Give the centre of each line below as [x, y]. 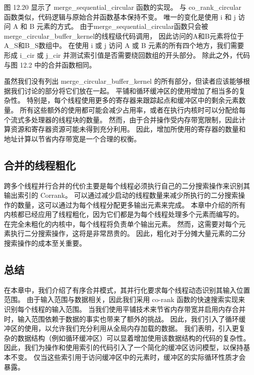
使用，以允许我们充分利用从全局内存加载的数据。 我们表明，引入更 [131, 328]
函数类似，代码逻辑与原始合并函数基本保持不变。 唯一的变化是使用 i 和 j [120, 16]
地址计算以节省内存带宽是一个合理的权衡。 [72, 138]
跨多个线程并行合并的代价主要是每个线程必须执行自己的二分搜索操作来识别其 [127, 185]
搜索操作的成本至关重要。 [45, 243]
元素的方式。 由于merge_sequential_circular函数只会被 [123, 26]
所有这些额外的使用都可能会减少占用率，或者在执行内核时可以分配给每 [133, 109]
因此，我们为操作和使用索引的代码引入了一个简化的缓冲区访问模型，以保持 [124, 347]
